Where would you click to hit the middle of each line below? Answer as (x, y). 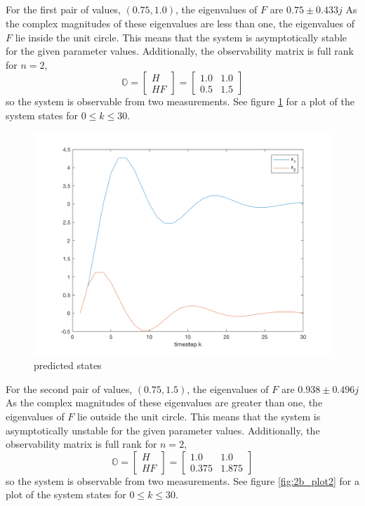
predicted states (68, 365)
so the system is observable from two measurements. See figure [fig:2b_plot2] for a (182, 480)
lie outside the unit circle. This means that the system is (199, 416)
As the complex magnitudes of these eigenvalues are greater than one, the (164, 402)
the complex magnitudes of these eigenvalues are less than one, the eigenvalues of (180, 23)
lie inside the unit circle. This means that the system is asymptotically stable (181, 37)
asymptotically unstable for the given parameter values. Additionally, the (163, 430)
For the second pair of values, (69, 388)
